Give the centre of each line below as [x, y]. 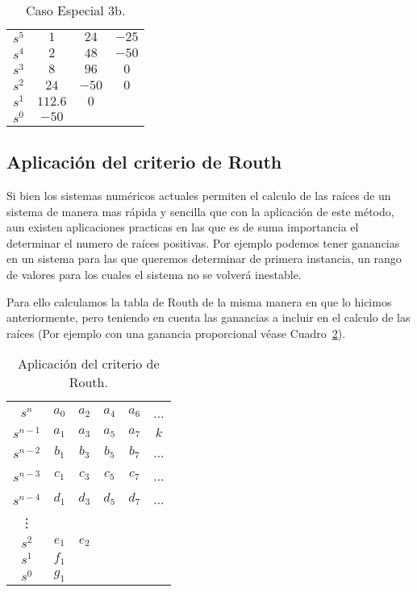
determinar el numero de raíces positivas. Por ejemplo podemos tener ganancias [203, 242]
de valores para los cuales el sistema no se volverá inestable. [154, 274]
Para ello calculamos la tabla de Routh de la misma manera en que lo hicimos [199, 301]
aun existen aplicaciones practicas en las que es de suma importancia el [183, 227]
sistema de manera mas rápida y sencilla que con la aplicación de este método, [200, 211]
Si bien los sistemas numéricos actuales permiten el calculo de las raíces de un [199, 195]
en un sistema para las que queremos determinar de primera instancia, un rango [204, 258]
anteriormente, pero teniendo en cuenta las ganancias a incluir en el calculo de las [208, 317]
